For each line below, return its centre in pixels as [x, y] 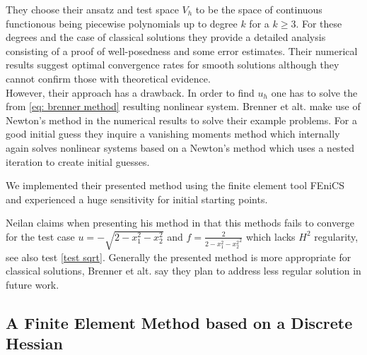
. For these [319, 23]
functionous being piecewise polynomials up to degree [122, 23]
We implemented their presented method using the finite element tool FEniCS [175, 185]
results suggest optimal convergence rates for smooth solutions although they [173, 65]
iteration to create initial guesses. [78, 161]
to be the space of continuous [259, 9]
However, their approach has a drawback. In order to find [130, 92]
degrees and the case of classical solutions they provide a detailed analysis [166, 37]
